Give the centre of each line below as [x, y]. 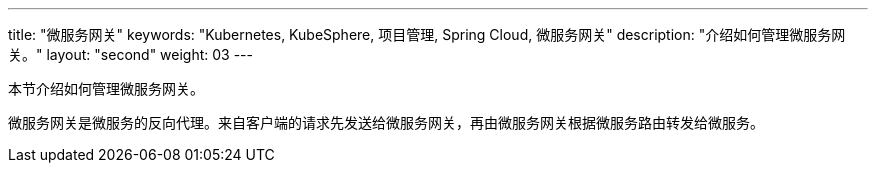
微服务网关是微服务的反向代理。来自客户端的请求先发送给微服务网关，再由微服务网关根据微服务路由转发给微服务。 [386, 122]
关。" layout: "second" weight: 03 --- [130, 54]
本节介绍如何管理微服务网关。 [106, 88]
